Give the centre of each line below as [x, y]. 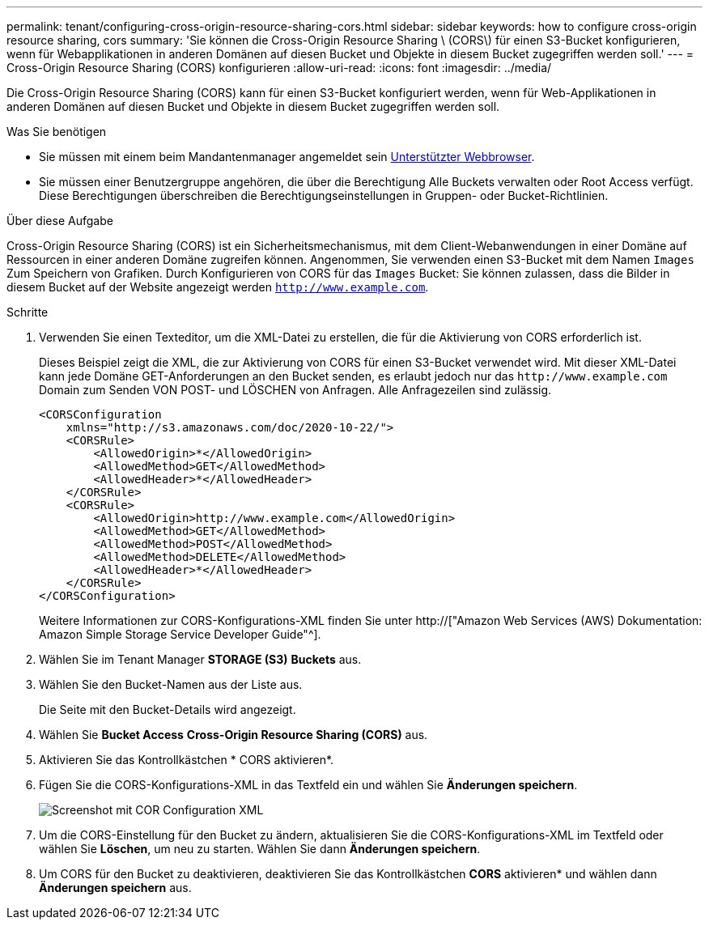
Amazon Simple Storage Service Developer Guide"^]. [180, 634]
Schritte [28, 312]
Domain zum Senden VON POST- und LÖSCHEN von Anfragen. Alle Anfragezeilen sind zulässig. [295, 390]
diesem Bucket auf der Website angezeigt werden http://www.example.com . [218, 287]
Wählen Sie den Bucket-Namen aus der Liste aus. [171, 684]
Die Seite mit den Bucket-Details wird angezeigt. [168, 709]
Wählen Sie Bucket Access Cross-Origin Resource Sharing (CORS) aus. [234, 735]
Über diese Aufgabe [60, 221]
